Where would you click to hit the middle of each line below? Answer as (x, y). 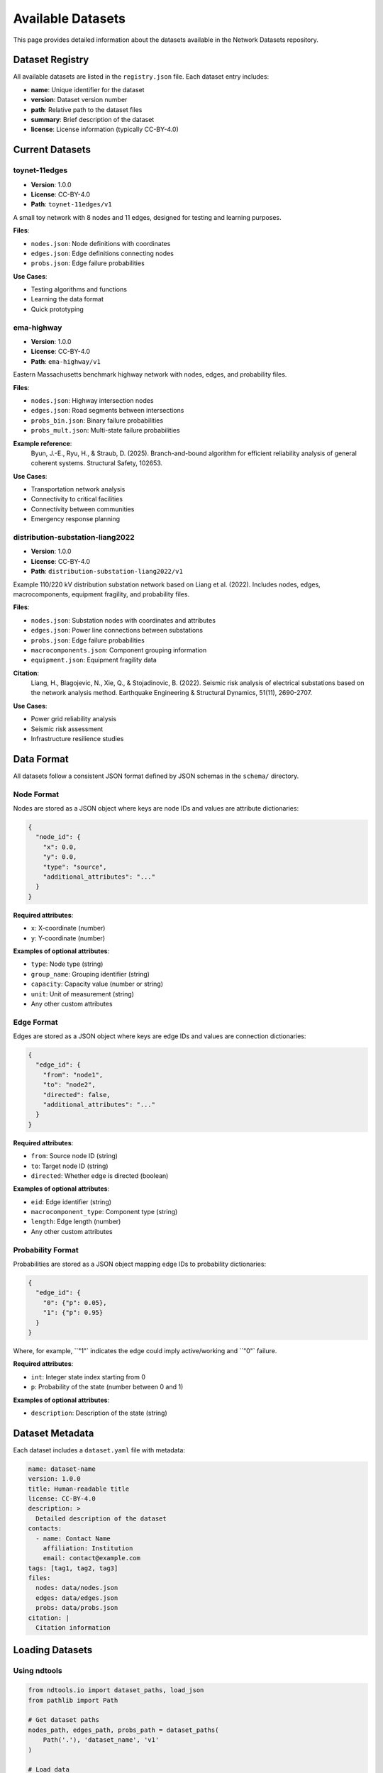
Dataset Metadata (54, 1433)
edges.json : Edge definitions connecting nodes (102, 253)
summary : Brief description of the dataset (93, 120)
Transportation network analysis (78, 489)
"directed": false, (77, 1095)
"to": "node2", (69, 1085)
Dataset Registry (51, 60)
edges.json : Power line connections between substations (117, 630)
